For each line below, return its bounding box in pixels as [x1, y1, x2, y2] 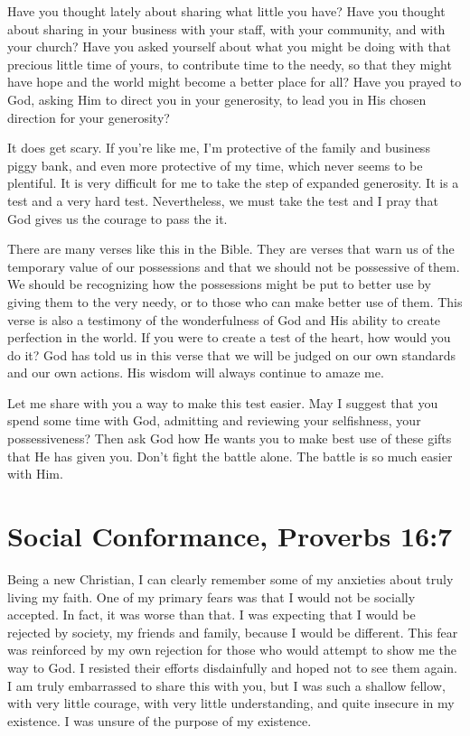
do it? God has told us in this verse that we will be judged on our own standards [7, 345, 456, 364]
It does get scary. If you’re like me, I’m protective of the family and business [7, 138, 430, 157]
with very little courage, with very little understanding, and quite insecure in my [7, 694, 455, 713]
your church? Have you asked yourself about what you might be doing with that [7, 37, 452, 56]
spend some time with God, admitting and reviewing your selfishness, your [7, 411, 421, 430]
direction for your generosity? [7, 107, 170, 126]
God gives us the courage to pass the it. [7, 209, 228, 228]
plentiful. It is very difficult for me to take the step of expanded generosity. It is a [7, 173, 459, 192]
